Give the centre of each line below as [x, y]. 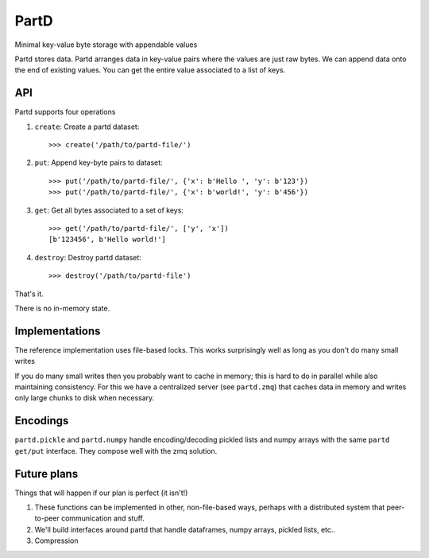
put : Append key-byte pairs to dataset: [99, 162]
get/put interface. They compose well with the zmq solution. [116, 451]
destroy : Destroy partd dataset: [88, 257]
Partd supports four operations [65, 112]
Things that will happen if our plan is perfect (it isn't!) [101, 493]
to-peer [47, 518]
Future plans [46, 474]
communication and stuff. [102, 518]
